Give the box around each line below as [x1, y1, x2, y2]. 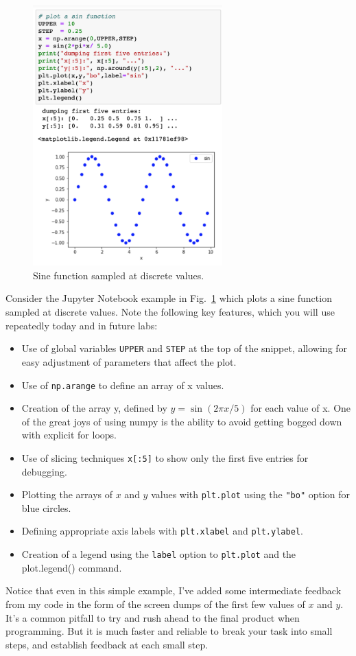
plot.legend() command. [21, 560, 122, 574]
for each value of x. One [250, 401, 351, 415]
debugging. [21, 464, 67, 478]
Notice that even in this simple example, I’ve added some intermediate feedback [5, 583, 342, 598]
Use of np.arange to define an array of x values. [21, 377, 224, 392]
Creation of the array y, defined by [21, 401, 167, 415]
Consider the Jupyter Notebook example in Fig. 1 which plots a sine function [5, 291, 332, 305]
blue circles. [21, 500, 71, 515]
